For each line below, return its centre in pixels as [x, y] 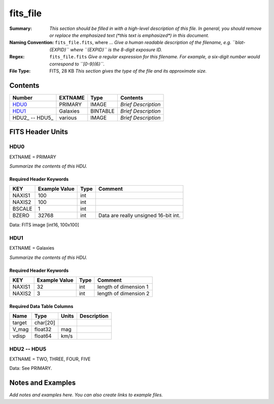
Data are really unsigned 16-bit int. [139, 216]
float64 [43, 336]
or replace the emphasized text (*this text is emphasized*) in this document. [129, 35]
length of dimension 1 [123, 287]
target [20, 323]
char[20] [45, 323]
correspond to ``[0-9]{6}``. [77, 64]
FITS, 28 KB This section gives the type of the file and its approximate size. [128, 71]
